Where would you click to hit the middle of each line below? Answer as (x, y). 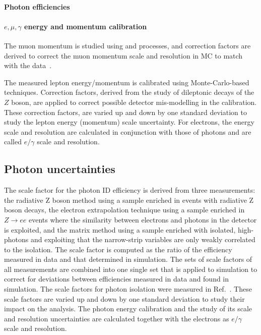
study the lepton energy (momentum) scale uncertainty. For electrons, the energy (129, 122)
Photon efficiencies (37, 6)
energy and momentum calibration (86, 26)
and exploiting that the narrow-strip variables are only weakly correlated (143, 239)
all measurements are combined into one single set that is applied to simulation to (131, 269)
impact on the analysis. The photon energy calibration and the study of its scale (128, 309)
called (13, 142)
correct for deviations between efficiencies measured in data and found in (117, 279)
